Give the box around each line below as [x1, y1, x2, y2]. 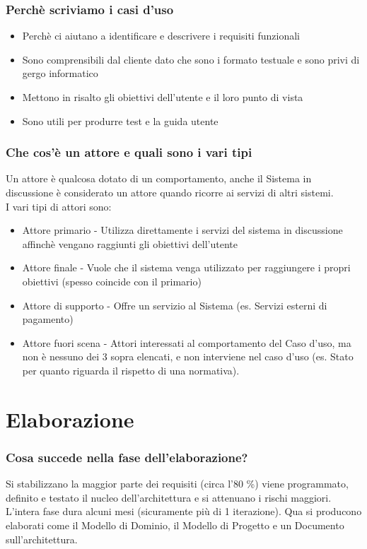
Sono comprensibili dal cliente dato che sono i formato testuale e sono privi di [22, 52, 360, 66]
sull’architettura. [6, 531, 78, 546]
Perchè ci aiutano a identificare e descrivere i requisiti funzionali [22, 28, 300, 43]
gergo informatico [22, 66, 98, 81]
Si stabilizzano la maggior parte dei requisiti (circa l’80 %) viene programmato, [6, 476, 349, 491]
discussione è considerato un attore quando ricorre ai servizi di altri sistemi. [6, 185, 334, 199]
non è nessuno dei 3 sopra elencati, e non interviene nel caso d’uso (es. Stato [22, 349, 354, 364]
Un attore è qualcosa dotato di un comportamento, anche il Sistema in [6, 171, 312, 186]
